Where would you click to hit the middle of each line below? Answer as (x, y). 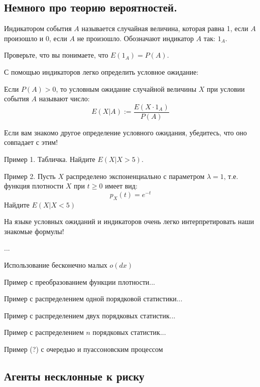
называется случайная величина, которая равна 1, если (165, 28)
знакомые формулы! (34, 231)
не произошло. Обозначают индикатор (135, 38)
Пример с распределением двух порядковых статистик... (90, 315)
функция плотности (34, 186)
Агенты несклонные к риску (74, 376)
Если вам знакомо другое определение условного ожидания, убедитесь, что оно (125, 132)
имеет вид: (121, 186)
